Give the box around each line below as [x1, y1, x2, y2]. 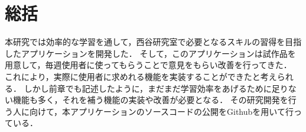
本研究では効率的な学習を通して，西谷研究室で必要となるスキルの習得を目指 [5, 36, 302, 48]
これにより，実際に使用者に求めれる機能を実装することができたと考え [5, 70, 277, 82]
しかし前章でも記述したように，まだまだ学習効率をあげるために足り [24, 82, 288, 94]
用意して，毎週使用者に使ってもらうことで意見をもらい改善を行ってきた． [5, 59, 292, 71]
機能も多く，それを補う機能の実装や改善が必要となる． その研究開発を [12, 94, 288, 106]
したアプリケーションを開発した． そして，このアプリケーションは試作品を [5, 47, 296, 59]
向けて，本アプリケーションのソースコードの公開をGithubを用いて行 [29, 105, 294, 117]
